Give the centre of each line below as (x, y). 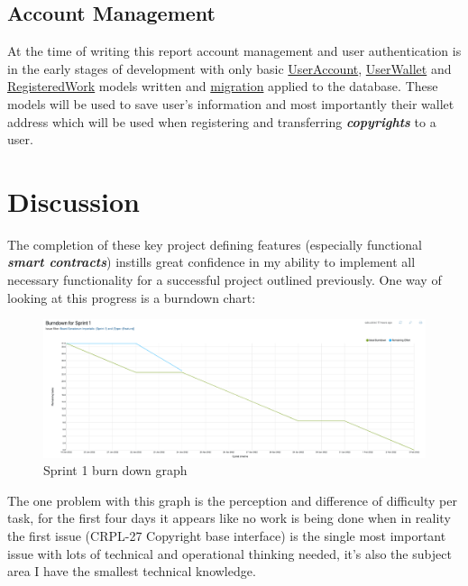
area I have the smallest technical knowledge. (132, 571)
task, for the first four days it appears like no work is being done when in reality (229, 518)
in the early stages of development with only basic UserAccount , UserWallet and (229, 68)
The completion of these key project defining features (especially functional (215, 244)
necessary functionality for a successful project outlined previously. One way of (225, 280)
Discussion (73, 201)
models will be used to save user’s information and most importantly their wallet (231, 103)
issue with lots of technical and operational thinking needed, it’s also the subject (229, 553)
